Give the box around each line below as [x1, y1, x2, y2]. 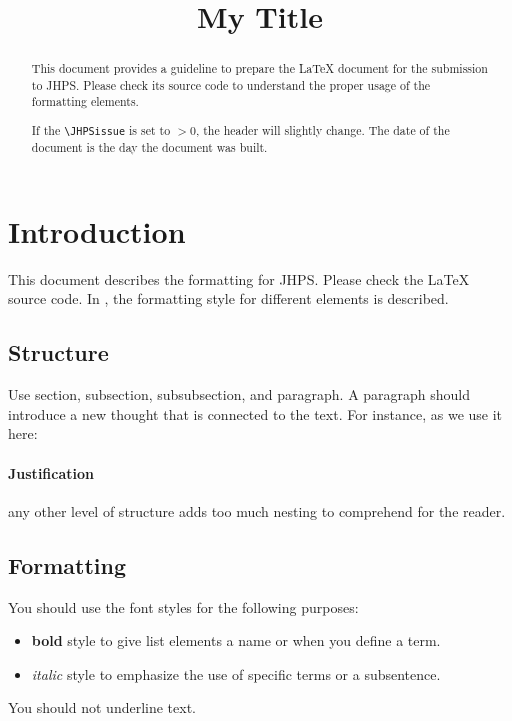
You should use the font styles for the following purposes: [8, 596, 359, 617]
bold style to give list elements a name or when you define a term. [31, 630, 441, 651]
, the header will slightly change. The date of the [195, 122, 450, 139]
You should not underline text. [8, 697, 196, 718]
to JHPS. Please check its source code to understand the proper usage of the [31, 76, 431, 93]
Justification [8, 462, 94, 483]
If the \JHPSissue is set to [31, 122, 171, 139]
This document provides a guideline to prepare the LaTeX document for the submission [31, 60, 488, 77]
